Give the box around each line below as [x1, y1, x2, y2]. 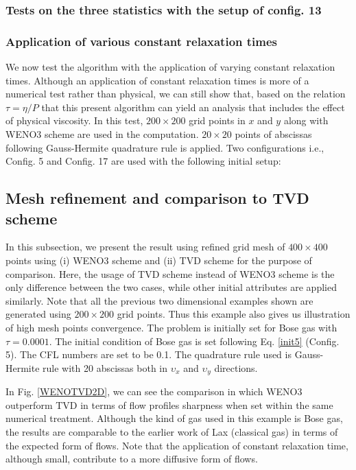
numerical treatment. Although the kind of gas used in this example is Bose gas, [5, 411, 343, 425]
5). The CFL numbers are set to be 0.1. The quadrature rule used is [5, 347, 292, 362]
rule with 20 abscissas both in [43, 360, 168, 375]
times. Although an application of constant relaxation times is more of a [5, 73, 309, 87]
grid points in [189, 113, 246, 128]
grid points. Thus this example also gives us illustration [117, 307, 351, 321]
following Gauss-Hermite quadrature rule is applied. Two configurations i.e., [5, 140, 324, 154]
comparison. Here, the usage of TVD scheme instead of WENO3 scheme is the [5, 266, 335, 281]
